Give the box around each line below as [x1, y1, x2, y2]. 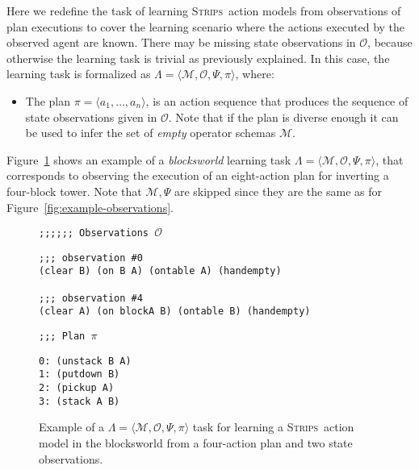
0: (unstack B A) [39, 355, 132, 367]
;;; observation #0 [39, 252, 143, 264]
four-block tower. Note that [6, 182, 142, 199]
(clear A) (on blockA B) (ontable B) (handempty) [39, 306, 311, 318]
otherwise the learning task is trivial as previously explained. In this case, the [6, 49, 390, 66]
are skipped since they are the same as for [174, 182, 382, 199]
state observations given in [25, 108, 157, 125]
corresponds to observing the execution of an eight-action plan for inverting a [6, 167, 389, 184]
